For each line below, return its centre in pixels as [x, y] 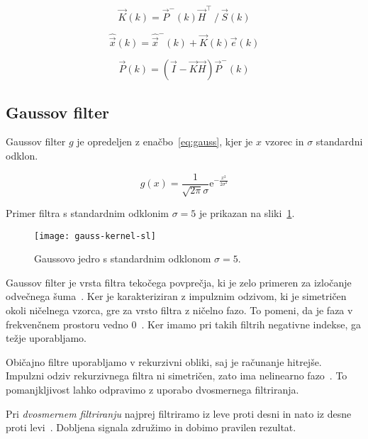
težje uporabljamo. [46, 338]
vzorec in [284, 141]
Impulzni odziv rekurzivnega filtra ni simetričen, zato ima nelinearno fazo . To [177, 376]
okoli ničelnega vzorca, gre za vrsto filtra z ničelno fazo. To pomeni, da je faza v [179, 310]
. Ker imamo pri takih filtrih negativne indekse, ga [251, 324]
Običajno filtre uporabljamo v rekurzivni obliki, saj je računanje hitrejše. [164, 361]
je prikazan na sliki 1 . [247, 213]
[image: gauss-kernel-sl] [95, 236]
